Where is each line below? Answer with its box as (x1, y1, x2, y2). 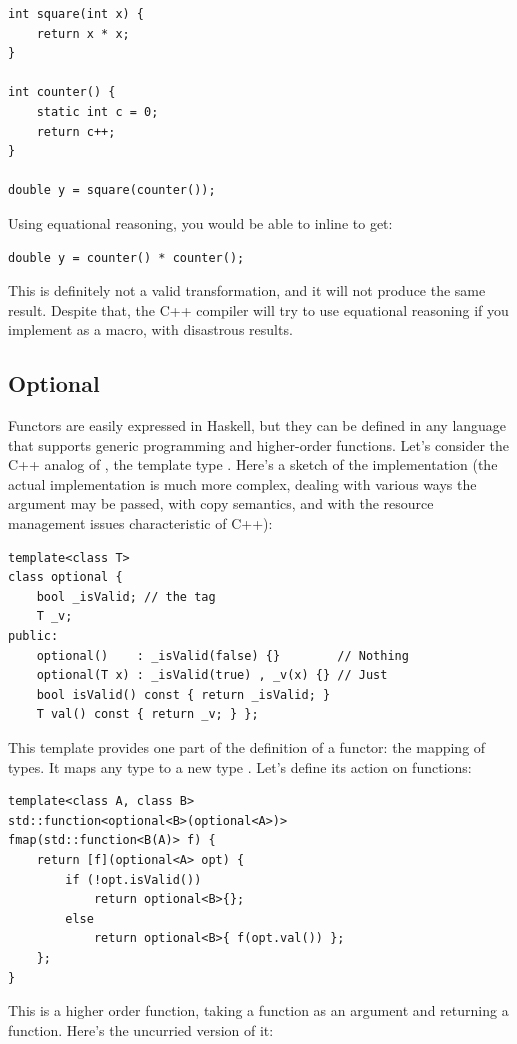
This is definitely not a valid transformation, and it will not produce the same (8, 280, 486, 301)
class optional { (8, 570, 123, 585)
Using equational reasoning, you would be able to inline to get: (8, 212, 393, 233)
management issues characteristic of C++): (8, 513, 273, 534)
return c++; (36, 124, 116, 139)
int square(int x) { (8, 7, 145, 21)
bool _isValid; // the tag (36, 589, 216, 604)
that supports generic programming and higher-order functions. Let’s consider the (8, 434, 510, 455)
